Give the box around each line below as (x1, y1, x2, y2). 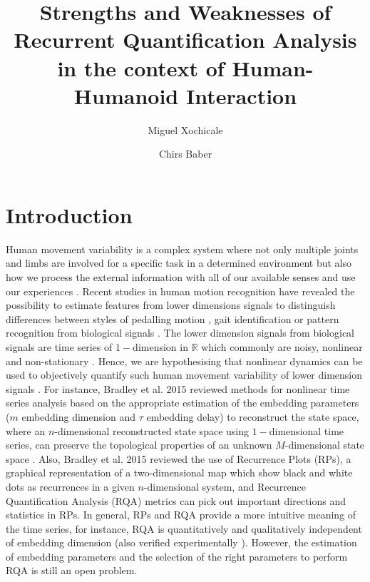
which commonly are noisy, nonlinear (201, 339, 363, 354)
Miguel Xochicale (148, 122, 223, 137)
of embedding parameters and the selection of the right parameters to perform (6, 548, 348, 563)
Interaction (185, 81, 297, 110)
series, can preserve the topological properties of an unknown (6, 437, 272, 452)
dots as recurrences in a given (6, 479, 135, 494)
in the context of (57, 53, 225, 82)
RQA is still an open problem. (6, 563, 138, 578)
